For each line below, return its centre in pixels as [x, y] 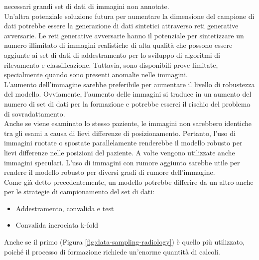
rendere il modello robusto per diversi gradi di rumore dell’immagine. [110, 172]
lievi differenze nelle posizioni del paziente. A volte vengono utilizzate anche [120, 152]
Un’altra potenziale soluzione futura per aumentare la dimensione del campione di [129, 16]
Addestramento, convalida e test [65, 208]
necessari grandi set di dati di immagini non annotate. [87, 6]
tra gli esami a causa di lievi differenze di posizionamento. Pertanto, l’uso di [120, 133]
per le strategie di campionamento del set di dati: [79, 192]
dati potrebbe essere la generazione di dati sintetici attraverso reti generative [121, 26]
